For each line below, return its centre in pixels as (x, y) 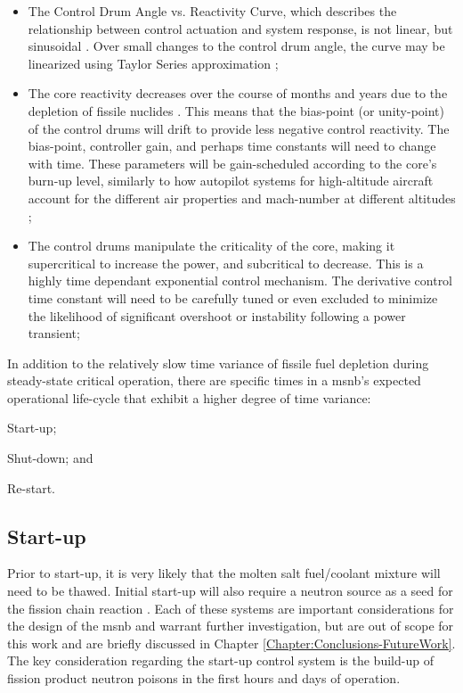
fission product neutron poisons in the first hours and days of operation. (204, 678)
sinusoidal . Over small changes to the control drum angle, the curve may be (236, 46)
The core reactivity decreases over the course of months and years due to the (238, 93)
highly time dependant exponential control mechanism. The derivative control (240, 280)
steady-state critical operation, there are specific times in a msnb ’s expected (214, 380)
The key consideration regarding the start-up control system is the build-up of (220, 660)
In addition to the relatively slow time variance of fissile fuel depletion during (218, 363)
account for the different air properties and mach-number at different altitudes (242, 198)
